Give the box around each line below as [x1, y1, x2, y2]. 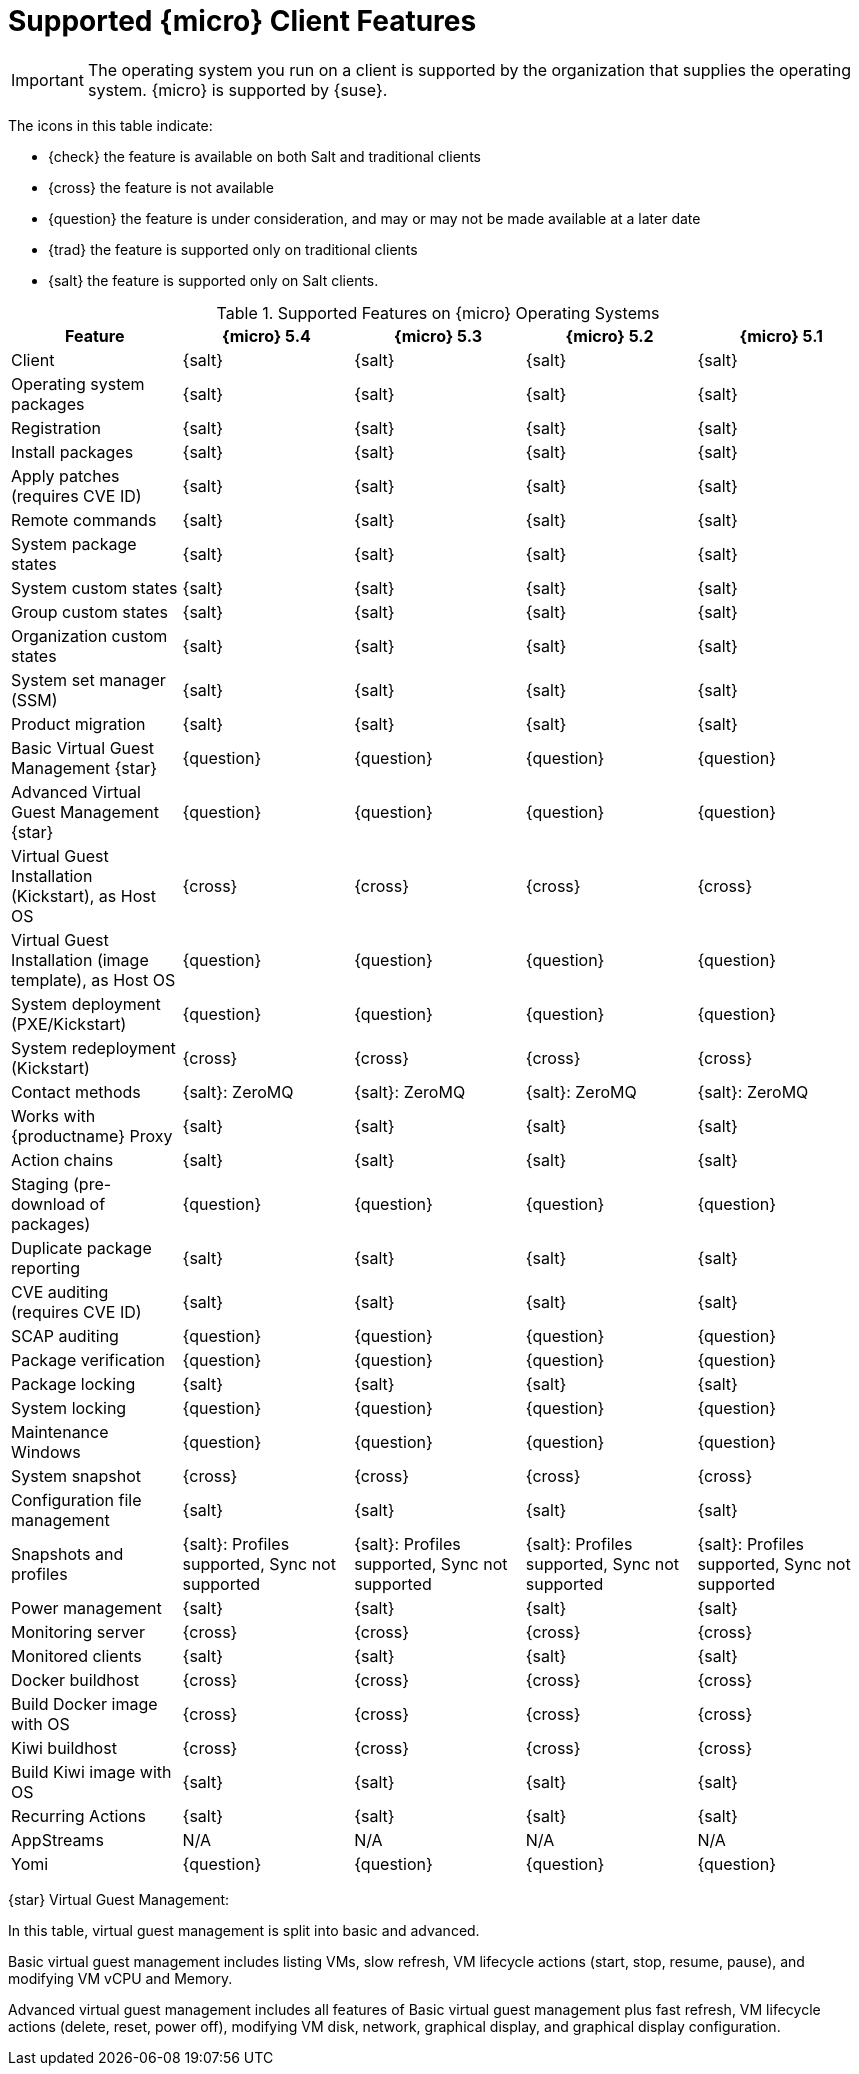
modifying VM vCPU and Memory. [8, 1969, 233, 1987]
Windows [11, 1441, 81, 1462]
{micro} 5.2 [565, 325, 654, 346]
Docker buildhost [11, 1669, 140, 1690]
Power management [11, 1597, 162, 1618]
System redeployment [11, 1037, 176, 1058]
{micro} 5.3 [393, 325, 483, 346]
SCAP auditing [11, 1325, 119, 1346]
